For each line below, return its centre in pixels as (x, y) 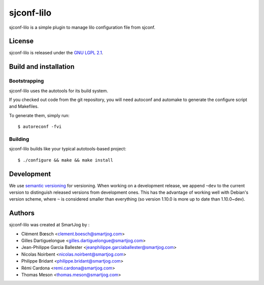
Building (19, 139)
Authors (22, 213)
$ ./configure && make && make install (66, 160)
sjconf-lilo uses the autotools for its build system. (59, 91)
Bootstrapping (26, 81)
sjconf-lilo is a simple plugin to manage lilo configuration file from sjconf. (82, 27)
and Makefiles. (24, 106)
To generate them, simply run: (39, 115)
